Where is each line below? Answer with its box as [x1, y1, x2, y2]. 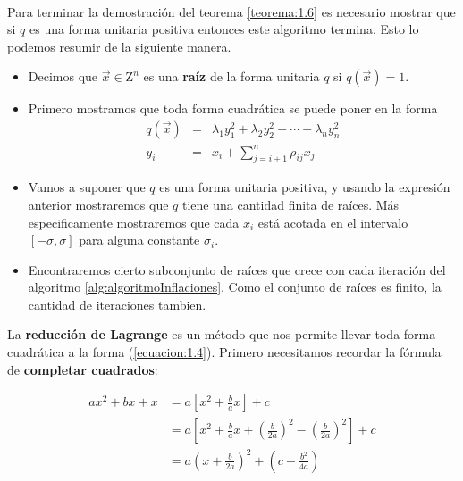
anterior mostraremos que [28, 195, 169, 213]
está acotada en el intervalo [257, 212, 408, 231]
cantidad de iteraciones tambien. [28, 294, 206, 313]
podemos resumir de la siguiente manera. [7, 37, 231, 55]
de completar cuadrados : [7, 360, 158, 378]
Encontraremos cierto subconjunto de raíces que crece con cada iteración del [28, 260, 446, 278]
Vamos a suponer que [28, 178, 146, 196]
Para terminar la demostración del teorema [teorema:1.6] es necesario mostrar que [7, 2, 456, 21]
